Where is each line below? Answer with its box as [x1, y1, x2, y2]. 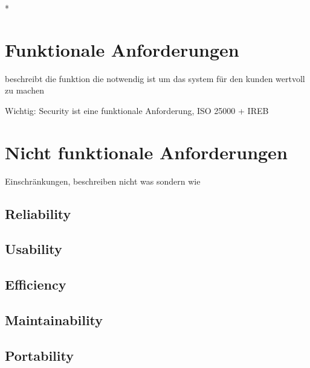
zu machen [5, 84, 44, 97]
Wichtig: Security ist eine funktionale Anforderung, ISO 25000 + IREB [5, 104, 269, 116]
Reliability [5, 204, 71, 223]
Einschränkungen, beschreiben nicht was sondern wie [5, 174, 201, 187]
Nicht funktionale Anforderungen [5, 139, 288, 164]
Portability [5, 346, 74, 364]
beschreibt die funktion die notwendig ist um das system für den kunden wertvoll [5, 72, 305, 84]
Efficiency [5, 275, 66, 294]
